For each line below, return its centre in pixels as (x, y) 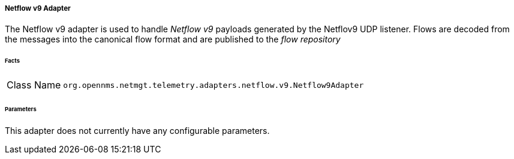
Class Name (34, 85)
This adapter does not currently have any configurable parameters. (137, 130)
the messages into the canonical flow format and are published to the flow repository (173, 39)
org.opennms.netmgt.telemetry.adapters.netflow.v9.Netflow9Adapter (214, 85)
